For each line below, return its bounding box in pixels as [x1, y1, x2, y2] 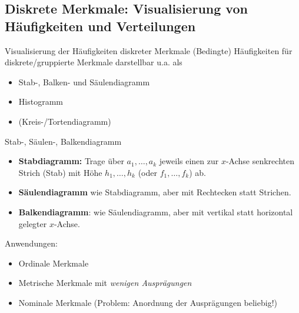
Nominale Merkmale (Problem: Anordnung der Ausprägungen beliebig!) [18, 296, 277, 308]
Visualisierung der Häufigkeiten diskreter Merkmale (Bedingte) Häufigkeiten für [5, 44, 293, 56]
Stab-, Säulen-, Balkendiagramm [5, 135, 122, 147]
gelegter [18, 217, 47, 229]
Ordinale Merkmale [18, 257, 89, 269]
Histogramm [18, 95, 63, 108]
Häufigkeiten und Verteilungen [5, 16, 196, 35]
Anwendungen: [5, 237, 58, 249]
